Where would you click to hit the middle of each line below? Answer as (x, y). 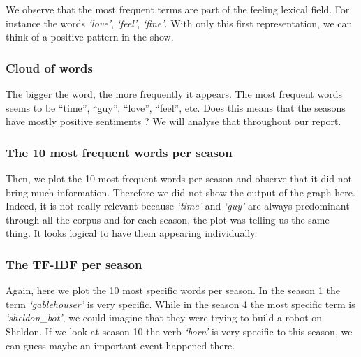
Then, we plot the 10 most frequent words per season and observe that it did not (179, 178)
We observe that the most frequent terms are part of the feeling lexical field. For (178, 9)
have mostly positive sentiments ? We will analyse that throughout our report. (174, 121)
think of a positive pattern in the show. (90, 37)
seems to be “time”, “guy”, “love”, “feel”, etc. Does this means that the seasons (176, 107)
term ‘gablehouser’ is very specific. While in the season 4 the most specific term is (180, 304)
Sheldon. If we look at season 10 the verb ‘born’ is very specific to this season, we (179, 331)
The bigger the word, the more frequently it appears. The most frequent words (174, 94)
